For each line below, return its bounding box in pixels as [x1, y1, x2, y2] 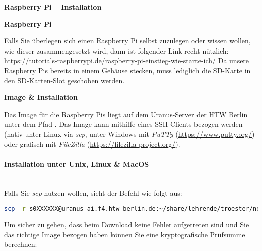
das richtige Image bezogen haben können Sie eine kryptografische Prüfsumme [4, 229, 245, 239]
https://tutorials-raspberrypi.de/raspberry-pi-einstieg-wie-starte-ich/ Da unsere [4, 55, 249, 66]
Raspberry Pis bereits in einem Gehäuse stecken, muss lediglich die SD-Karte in [4, 65, 251, 75]
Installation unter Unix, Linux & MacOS [4, 158, 149, 169]
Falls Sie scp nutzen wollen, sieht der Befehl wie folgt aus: [4, 187, 182, 198]
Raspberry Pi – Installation [4, 2, 102, 12]
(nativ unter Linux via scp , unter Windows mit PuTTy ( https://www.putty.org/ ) [4, 128, 255, 139]
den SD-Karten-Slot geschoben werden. [4, 75, 125, 85]
